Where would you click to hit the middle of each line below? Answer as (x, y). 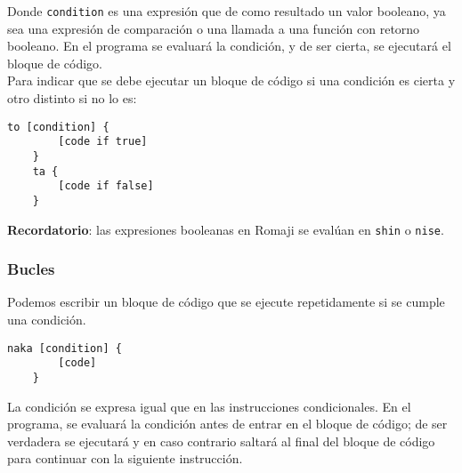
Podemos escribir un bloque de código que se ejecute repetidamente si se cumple (226, 302)
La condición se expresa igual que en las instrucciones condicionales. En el (209, 406)
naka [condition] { (65, 348)
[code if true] (103, 142)
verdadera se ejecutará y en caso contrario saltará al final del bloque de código (221, 441)
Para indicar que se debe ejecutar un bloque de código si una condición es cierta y (231, 80)
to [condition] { (58, 127)
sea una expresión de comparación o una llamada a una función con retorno (214, 28)
